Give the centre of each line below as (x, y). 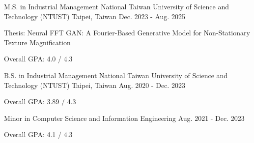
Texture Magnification (37, 42)
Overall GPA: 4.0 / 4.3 (38, 59)
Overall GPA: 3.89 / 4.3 (40, 101)
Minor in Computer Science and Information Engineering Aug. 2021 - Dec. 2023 (124, 118)
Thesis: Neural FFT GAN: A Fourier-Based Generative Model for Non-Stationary (127, 33)
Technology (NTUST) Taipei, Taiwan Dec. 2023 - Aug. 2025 (95, 16)
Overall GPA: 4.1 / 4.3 (38, 134)
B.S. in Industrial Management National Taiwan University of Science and (116, 75)
